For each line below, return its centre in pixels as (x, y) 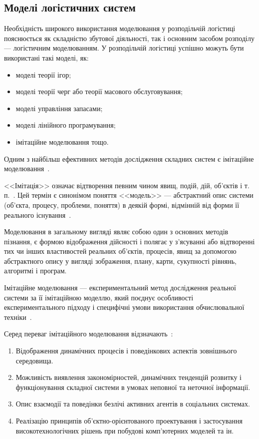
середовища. (34, 360)
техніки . (18, 317)
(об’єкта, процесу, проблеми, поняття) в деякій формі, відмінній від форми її (122, 204)
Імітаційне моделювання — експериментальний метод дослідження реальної (120, 288)
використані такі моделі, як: (46, 57)
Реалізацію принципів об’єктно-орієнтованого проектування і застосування (129, 421)
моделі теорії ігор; (43, 74)
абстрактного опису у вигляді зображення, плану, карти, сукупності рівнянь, (120, 261)
